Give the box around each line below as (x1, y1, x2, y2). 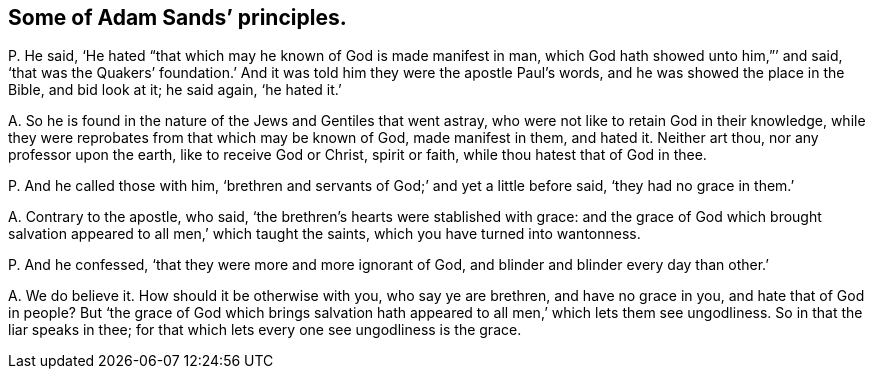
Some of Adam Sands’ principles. (8, 5, 347, 30)
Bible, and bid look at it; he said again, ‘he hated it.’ (8, 81, 342, 99)
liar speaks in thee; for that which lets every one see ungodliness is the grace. (8, 321, 522, 339)
